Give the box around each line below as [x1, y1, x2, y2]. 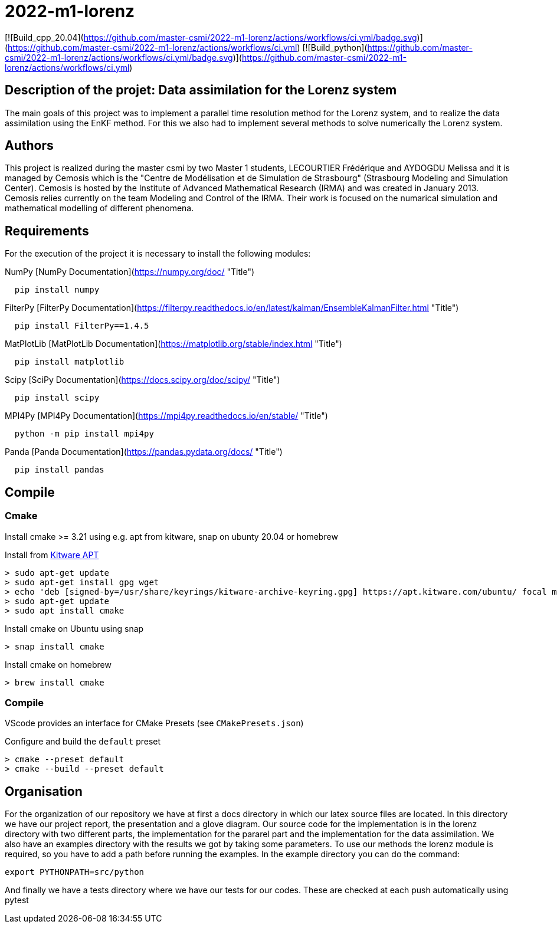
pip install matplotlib [14, 357, 124, 367]
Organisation [5, 783, 83, 799]
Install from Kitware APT [5, 549, 99, 560]
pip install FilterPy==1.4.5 [14, 321, 149, 331]
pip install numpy [14, 285, 100, 295]
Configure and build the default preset [5, 736, 161, 747]
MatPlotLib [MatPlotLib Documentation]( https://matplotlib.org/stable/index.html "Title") [5, 339, 342, 349]
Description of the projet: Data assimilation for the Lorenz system [5, 83, 397, 98]
